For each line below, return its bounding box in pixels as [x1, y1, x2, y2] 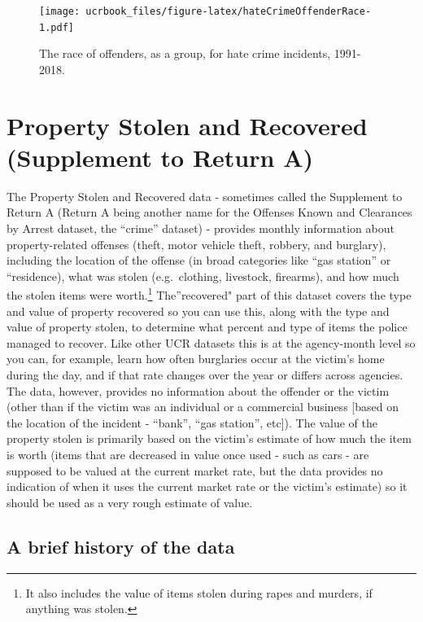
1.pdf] [39, 21, 74, 33]
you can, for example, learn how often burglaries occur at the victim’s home [7, 350, 385, 367]
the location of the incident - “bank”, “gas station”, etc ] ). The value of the [7, 414, 377, 431]
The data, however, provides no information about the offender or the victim [7, 382, 390, 399]
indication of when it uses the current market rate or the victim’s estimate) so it [7, 478, 408, 495]
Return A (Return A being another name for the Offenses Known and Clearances [7, 204, 412, 221]
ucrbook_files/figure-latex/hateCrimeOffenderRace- [85, 6, 372, 17]
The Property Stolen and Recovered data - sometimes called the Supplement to [7, 187, 403, 204]
